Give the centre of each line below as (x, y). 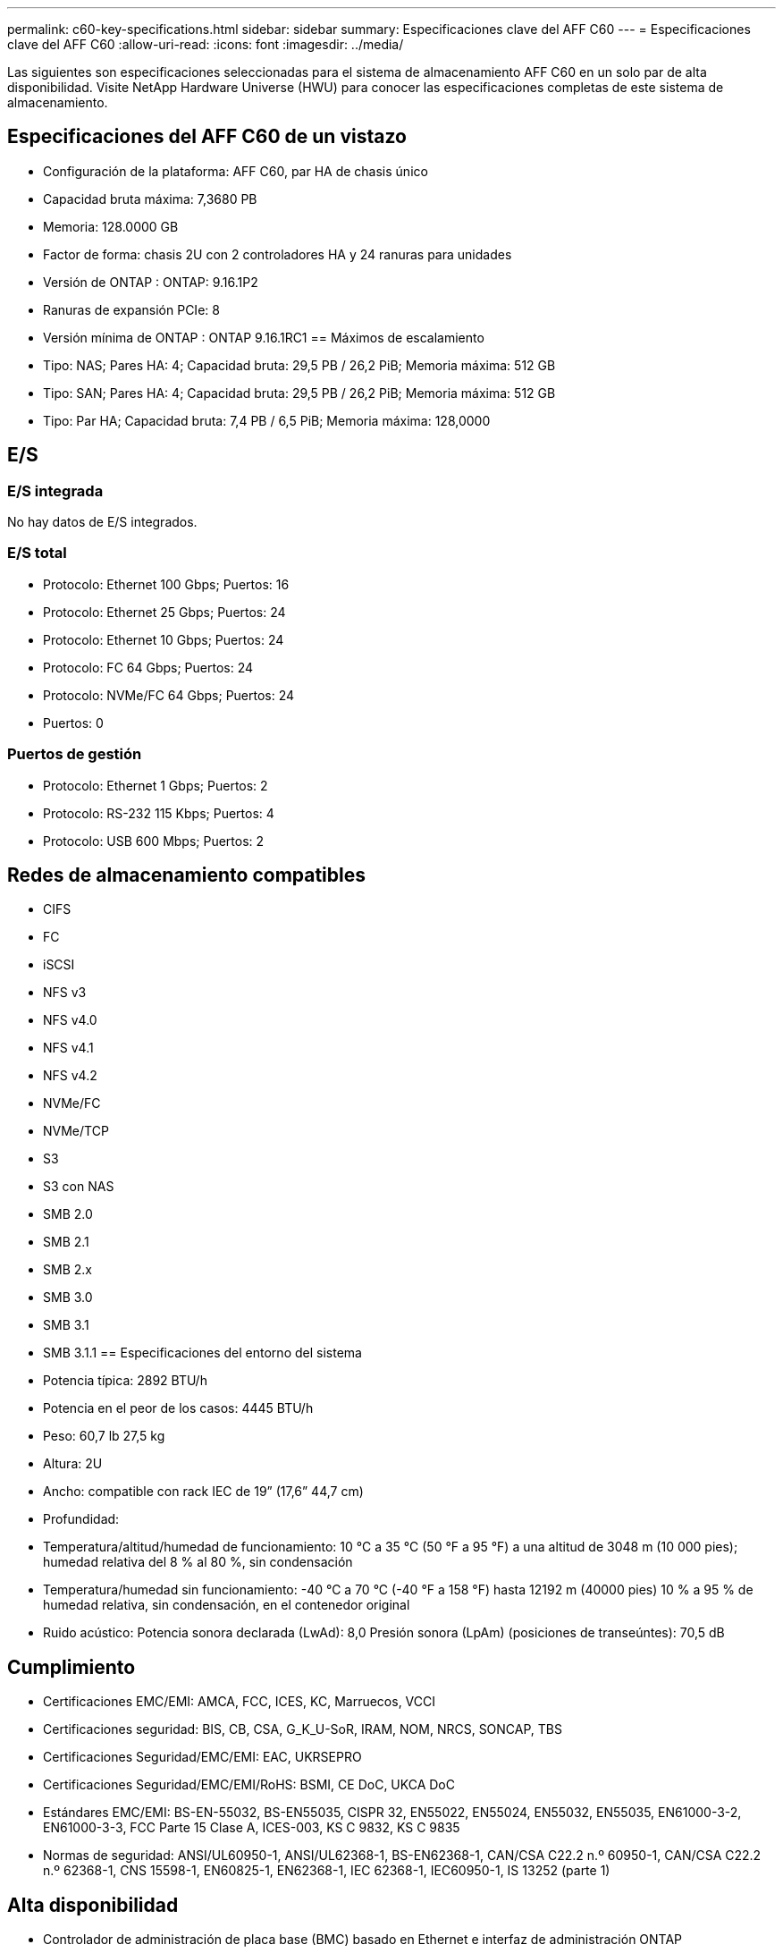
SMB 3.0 (68, 1298)
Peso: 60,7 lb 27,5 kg (104, 1436)
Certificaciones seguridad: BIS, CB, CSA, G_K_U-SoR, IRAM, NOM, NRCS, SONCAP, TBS (303, 1729)
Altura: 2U (73, 1464)
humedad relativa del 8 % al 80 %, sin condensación (198, 1562)
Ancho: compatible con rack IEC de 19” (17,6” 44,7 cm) (203, 1492)
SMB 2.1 (66, 1242)
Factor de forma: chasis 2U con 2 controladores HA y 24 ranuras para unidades (278, 254)
